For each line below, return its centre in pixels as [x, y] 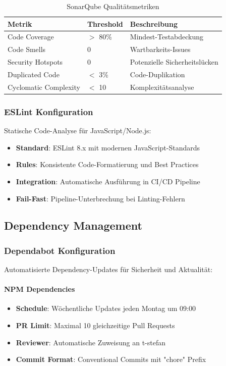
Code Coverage [31, 37]
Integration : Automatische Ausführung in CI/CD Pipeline [108, 181]
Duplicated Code [34, 74]
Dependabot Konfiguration [60, 250]
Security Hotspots [35, 62]
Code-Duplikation [157, 74]
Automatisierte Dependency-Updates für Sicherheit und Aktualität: [108, 269]
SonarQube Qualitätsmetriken [113, 6]
